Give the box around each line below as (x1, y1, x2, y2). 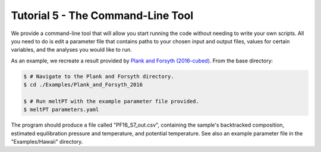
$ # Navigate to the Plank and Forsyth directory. (23, 73, 175, 80)
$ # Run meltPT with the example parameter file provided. (23, 98, 199, 104)
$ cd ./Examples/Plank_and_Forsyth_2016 (23, 81, 143, 88)
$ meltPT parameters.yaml (23, 106, 99, 113)
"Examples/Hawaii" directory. (11, 138, 83, 145)
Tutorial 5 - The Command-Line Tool (11, 9, 194, 22)
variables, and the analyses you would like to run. (11, 46, 132, 53)
